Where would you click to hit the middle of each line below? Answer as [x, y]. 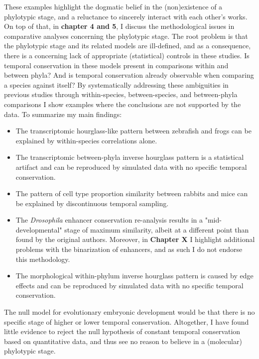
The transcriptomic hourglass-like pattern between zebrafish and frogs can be [133, 131]
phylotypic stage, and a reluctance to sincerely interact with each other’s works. [126, 16]
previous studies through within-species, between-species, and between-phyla [121, 94]
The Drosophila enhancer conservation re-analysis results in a [109, 220]
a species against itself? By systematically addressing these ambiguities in [116, 84]
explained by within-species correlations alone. [86, 140]
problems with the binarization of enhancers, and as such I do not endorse [129, 249]
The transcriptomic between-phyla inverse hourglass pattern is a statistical [130, 157]
